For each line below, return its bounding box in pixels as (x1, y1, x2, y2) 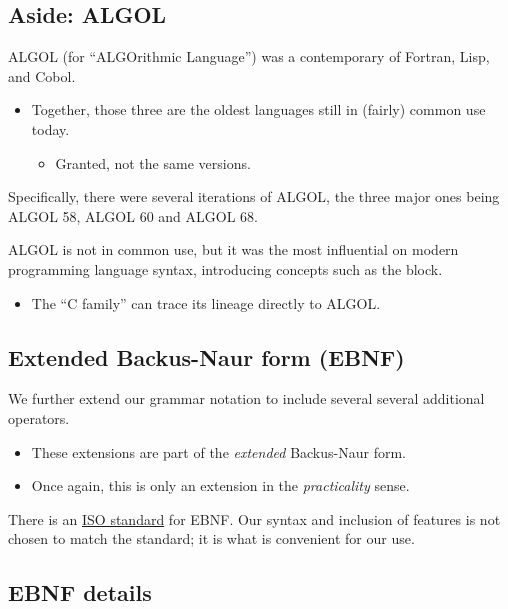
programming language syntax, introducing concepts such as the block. (8, 258, 443, 279)
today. (31, 118, 70, 139)
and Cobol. (8, 65, 76, 86)
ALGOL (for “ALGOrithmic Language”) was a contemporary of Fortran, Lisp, (8, 46, 490, 67)
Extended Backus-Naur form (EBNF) (8, 341, 405, 372)
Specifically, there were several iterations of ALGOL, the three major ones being (8, 186, 500, 207)
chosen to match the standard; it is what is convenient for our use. (8, 528, 415, 549)
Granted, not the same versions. (55, 152, 251, 173)
